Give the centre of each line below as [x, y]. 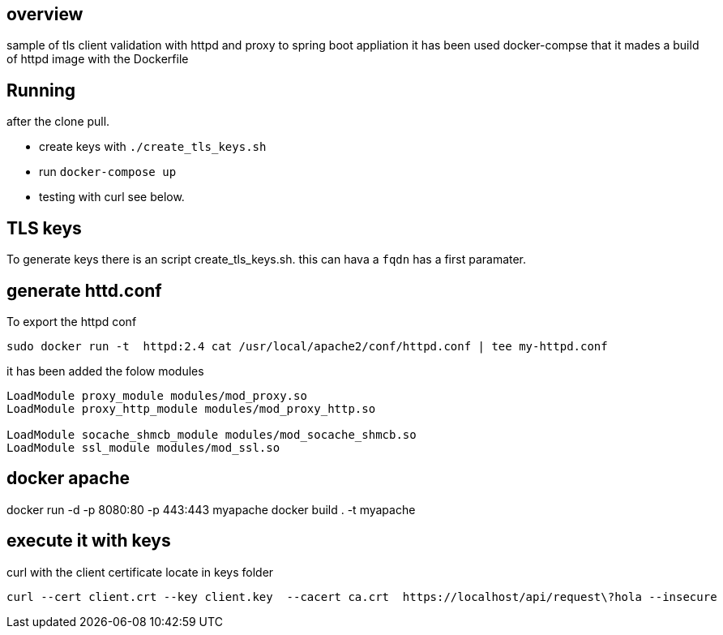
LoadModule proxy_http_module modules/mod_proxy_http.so [191, 408]
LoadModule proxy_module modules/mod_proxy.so [157, 395]
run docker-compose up [108, 172]
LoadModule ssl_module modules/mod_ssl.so [143, 447]
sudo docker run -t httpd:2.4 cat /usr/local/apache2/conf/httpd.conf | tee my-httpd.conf [307, 346]
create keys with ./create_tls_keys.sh [153, 147]
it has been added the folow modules [105, 371]
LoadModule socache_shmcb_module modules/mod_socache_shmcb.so [212, 434]
